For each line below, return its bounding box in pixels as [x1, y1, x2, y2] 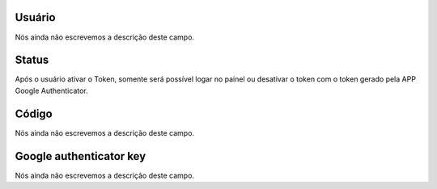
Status [15, 53, 49, 67]
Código [15, 107, 53, 120]
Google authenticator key [15, 149, 146, 163]
